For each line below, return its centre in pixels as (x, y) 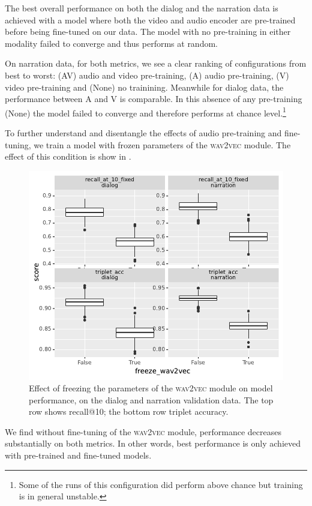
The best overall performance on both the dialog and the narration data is (142, 8)
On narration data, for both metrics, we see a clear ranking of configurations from (156, 63)
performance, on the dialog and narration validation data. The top (151, 399)
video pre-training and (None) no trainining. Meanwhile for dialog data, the (144, 87)
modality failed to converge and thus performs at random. (111, 43)
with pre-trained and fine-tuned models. (78, 455)
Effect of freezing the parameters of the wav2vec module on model (151, 388)
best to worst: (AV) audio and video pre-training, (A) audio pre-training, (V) (147, 75)
